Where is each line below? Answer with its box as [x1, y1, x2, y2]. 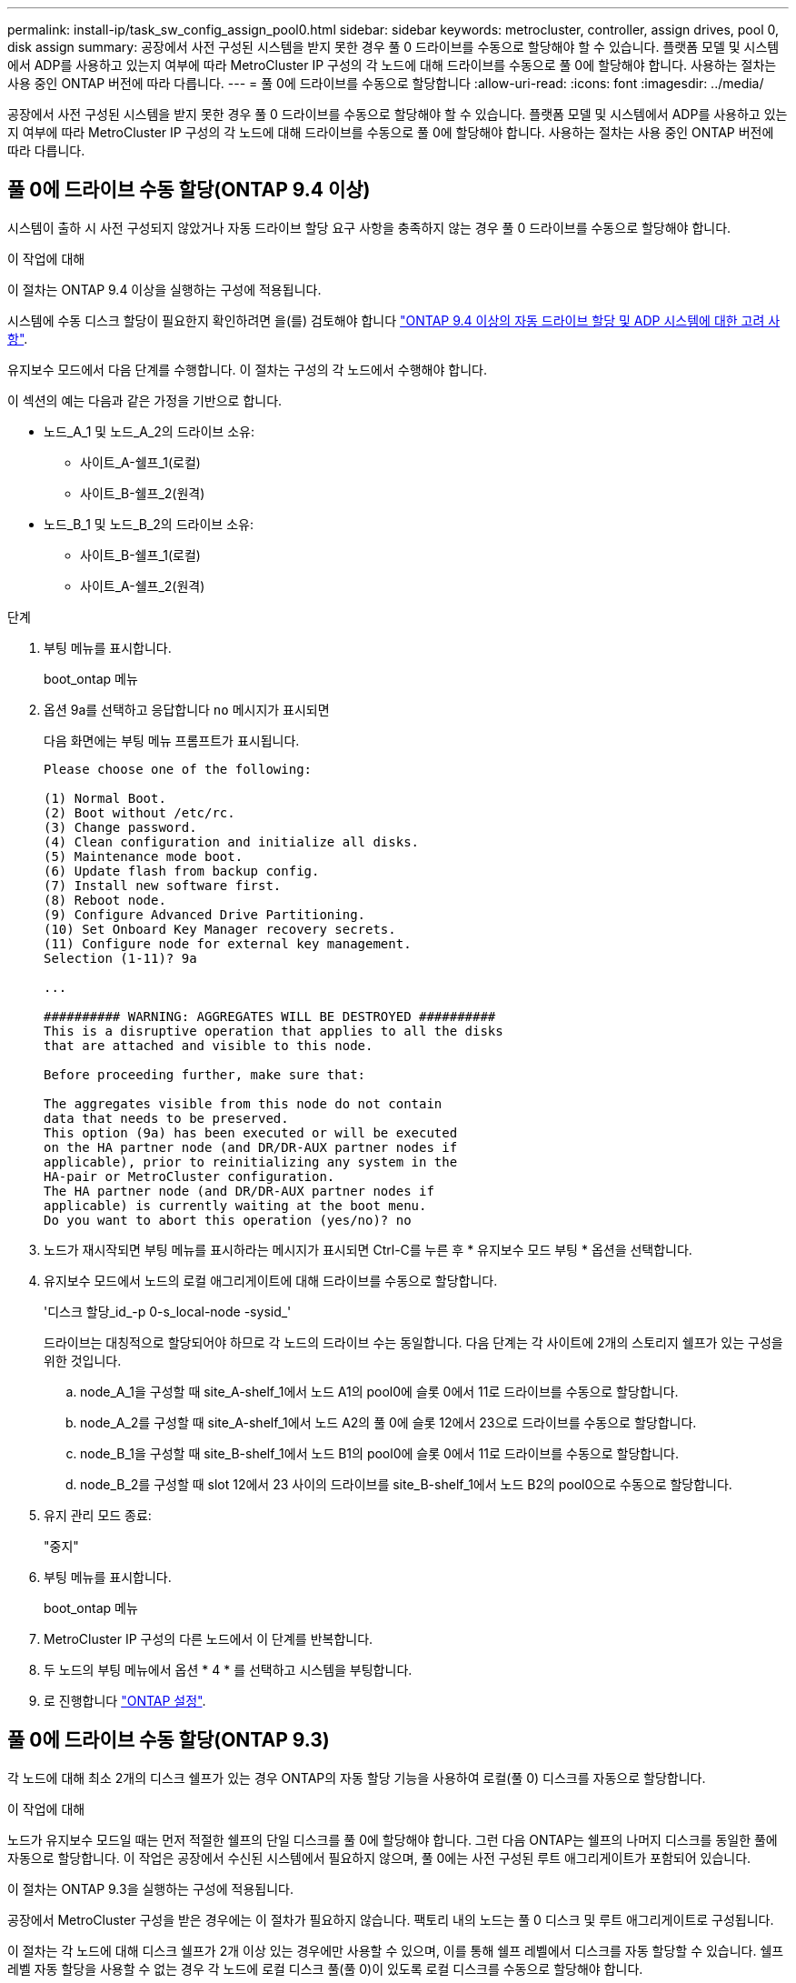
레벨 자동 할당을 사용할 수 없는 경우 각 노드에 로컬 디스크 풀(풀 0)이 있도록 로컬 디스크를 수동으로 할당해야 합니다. [7, 1960, 643, 1977]
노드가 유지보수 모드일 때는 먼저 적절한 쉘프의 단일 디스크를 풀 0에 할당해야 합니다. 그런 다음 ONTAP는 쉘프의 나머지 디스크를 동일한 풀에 [7, 1831, 778, 1848]
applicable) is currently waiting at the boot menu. [44, 1197, 427, 1213]
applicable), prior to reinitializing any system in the [44, 1154, 458, 1169]
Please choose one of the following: [44, 761, 313, 776]
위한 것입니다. [44, 1352, 122, 1368]
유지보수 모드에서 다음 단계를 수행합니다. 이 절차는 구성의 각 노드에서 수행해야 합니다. [7, 361, 487, 377]
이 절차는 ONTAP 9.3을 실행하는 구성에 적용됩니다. [7, 1880, 294, 1897]
